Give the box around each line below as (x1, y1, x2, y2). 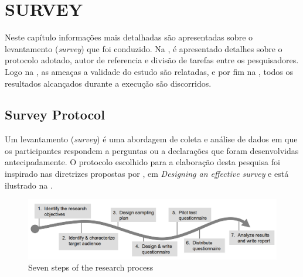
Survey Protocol (5, 105, 105, 124)
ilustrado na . (5, 179, 53, 191)
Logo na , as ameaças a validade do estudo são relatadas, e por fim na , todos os (5, 65, 293, 77)
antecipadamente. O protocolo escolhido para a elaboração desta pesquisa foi (5, 156, 280, 168)
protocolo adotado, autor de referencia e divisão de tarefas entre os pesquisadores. (5, 54, 299, 66)
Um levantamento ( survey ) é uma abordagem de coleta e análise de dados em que (5, 133, 298, 145)
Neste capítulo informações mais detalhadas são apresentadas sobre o (5, 31, 253, 43)
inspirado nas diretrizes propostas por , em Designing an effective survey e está (5, 167, 289, 180)
